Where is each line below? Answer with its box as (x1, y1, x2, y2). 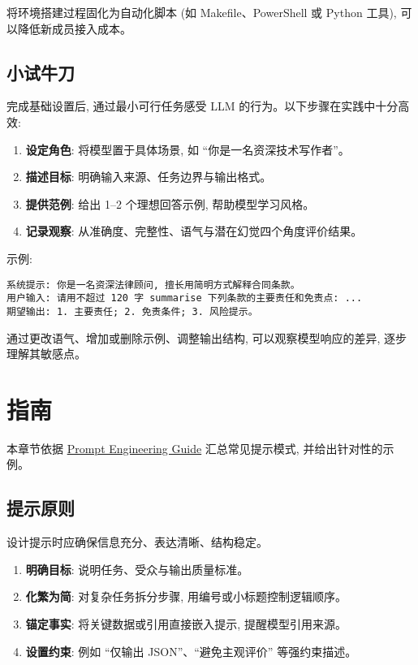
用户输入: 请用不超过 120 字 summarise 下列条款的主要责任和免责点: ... (6, 292, 363, 304)
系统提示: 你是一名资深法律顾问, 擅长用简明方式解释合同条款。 (6, 279, 300, 291)
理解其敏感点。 (6, 345, 86, 362)
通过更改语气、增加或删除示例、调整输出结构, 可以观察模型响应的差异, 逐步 (6, 329, 407, 346)
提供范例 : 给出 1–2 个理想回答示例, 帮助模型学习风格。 (25, 195, 315, 212)
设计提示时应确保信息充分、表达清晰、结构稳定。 (6, 533, 268, 551)
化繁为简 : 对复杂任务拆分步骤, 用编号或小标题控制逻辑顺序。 (25, 588, 347, 605)
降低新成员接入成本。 (17, 19, 131, 37)
